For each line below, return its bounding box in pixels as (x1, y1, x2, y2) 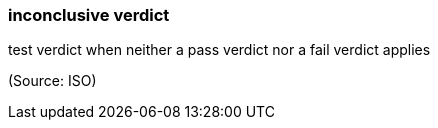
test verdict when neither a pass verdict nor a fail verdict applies (8, 41, 431, 59)
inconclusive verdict (8, 5, 170, 25)
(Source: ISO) (8, 72, 97, 90)
